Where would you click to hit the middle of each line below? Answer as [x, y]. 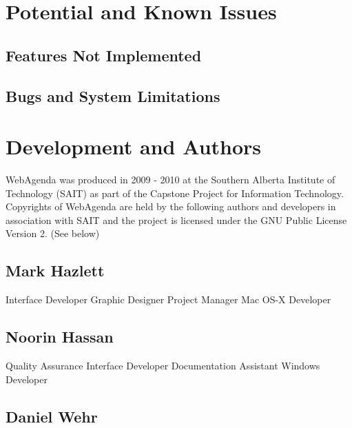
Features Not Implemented [104, 55]
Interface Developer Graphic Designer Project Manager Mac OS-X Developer [168, 299]
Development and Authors [134, 146]
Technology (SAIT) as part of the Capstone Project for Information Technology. [175, 193]
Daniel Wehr [52, 416]
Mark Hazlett [55, 271]
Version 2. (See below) [53, 233]
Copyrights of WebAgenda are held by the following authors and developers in [171, 206]
